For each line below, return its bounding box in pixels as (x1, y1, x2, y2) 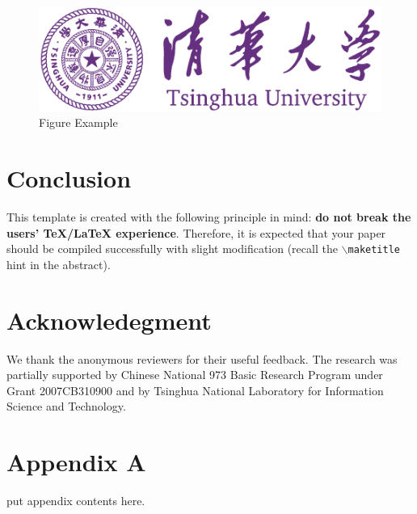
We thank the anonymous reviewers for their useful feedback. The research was (6, 350, 398, 367)
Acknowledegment (6, 303, 212, 336)
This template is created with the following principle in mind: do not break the (6, 208, 411, 225)
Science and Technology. (6, 398, 126, 415)
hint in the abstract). (6, 255, 111, 272)
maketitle (347, 244, 400, 256)
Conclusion (6, 162, 132, 194)
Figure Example (39, 114, 118, 131)
